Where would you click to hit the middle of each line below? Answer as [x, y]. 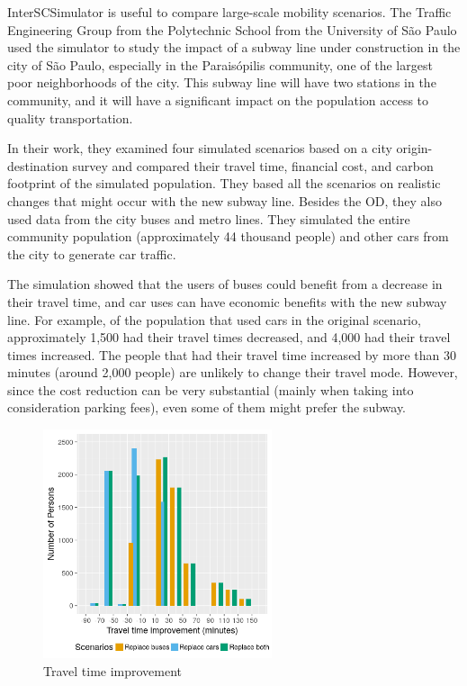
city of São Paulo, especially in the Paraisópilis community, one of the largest [220, 64]
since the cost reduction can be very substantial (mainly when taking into [211, 389]
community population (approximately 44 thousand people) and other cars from [228, 236]
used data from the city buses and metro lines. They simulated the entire [209, 218]
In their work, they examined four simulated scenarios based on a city [200, 148]
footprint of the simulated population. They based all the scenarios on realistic [224, 183]
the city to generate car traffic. [92, 253]
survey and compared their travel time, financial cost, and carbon [253, 165]
